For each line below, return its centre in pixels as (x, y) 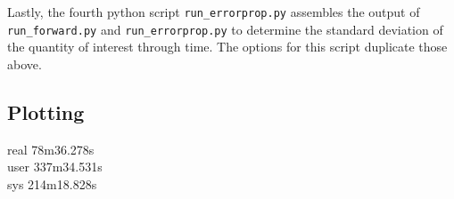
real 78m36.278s (51, 149)
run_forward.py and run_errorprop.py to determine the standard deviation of (225, 29)
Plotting (46, 111)
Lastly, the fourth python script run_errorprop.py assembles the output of (214, 12)
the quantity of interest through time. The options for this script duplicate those (227, 47)
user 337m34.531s (55, 167)
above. (25, 64)
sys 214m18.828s (52, 183)
